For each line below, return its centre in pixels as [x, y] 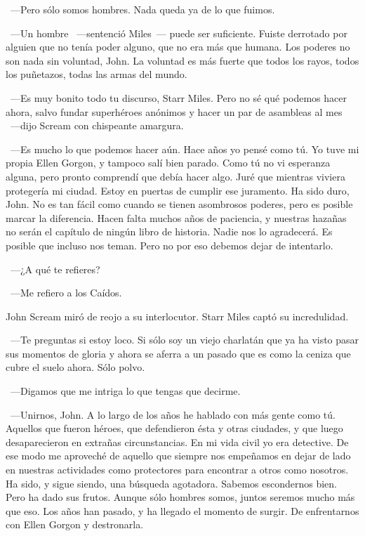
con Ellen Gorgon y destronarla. [75, 524]
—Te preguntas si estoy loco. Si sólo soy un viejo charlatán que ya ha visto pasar [185, 340]
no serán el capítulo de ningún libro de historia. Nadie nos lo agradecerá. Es [169, 231]
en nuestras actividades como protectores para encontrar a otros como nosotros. [177, 470]
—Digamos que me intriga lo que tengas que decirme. [125, 391]
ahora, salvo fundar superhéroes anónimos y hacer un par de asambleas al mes [174, 111]
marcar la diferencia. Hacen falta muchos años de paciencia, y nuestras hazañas [176, 217]
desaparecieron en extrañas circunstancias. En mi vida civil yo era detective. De [177, 442]
